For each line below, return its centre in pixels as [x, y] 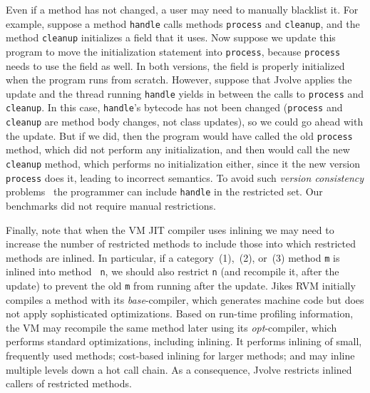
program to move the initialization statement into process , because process [173, 51]
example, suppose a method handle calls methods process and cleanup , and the [183, 23]
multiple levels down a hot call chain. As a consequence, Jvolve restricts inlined [179, 369]
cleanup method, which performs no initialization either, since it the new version [183, 163]
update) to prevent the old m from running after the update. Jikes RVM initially [181, 286]
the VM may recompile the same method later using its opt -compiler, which [171, 327]
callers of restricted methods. [69, 383]
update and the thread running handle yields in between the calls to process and [185, 93]
